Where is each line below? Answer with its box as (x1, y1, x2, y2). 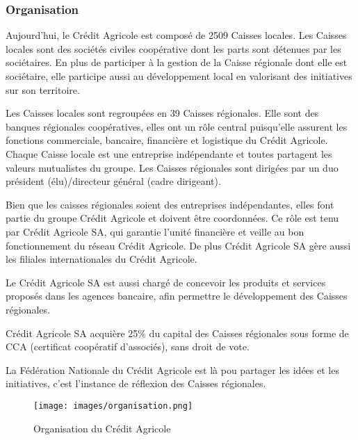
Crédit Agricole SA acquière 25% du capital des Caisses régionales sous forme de (6, 325, 349, 340)
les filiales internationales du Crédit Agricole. (6, 252, 197, 266)
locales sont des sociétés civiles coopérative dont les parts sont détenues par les (6, 41, 341, 56)
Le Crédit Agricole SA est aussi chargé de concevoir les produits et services (6, 275, 326, 289)
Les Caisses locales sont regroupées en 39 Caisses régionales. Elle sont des (6, 106, 319, 120)
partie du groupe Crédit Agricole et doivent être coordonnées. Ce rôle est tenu (6, 211, 339, 225)
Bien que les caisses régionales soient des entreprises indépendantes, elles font (6, 197, 334, 211)
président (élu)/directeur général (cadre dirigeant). (6, 174, 221, 188)
